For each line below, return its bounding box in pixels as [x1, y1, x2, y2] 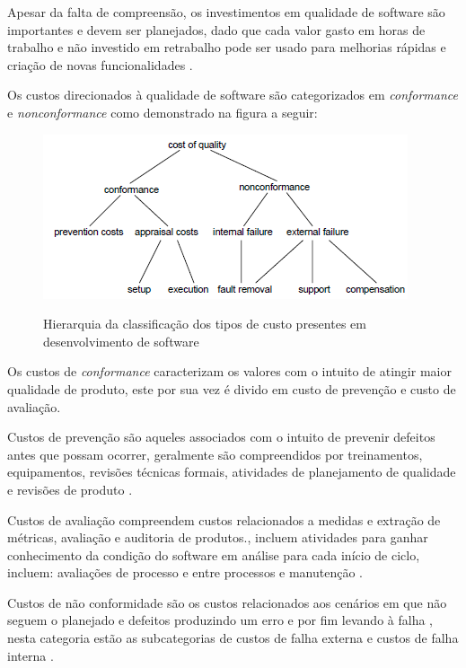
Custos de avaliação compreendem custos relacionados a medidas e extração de [7, 510, 441, 529]
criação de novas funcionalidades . [7, 55, 193, 74]
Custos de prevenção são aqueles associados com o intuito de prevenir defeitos [7, 427, 435, 446]
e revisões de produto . [7, 479, 133, 498]
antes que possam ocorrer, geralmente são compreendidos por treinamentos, [7, 444, 423, 463]
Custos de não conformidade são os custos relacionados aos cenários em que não [7, 593, 447, 611]
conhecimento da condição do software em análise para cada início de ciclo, [7, 545, 420, 564]
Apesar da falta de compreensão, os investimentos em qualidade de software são [7, 3, 445, 21]
